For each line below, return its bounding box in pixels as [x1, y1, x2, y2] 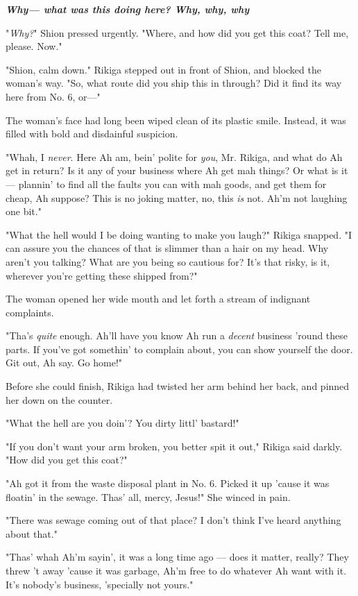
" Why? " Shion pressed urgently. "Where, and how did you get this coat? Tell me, [6, 25, 349, 40]
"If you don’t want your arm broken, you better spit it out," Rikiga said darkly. [6, 439, 343, 453]
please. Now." [6, 39, 62, 53]
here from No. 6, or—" [6, 89, 101, 103]
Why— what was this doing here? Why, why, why [6, 2, 250, 16]
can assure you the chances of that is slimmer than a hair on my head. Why [6, 241, 329, 255]
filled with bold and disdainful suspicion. [6, 126, 178, 141]
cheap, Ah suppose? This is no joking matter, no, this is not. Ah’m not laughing [6, 190, 348, 205]
